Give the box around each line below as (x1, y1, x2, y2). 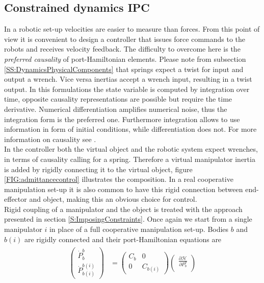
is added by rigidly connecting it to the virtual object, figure (4, 163, 193, 174)
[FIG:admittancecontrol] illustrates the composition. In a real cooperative (4, 174, 233, 184)
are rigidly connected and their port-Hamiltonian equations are (24, 233, 222, 244)
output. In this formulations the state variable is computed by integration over (4, 83, 250, 94)
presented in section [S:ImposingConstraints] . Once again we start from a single (4, 214, 252, 224)
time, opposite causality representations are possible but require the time (4, 93, 232, 104)
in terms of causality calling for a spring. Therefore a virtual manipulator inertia (4, 153, 255, 164)
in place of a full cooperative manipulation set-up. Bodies (49, 224, 229, 234)
